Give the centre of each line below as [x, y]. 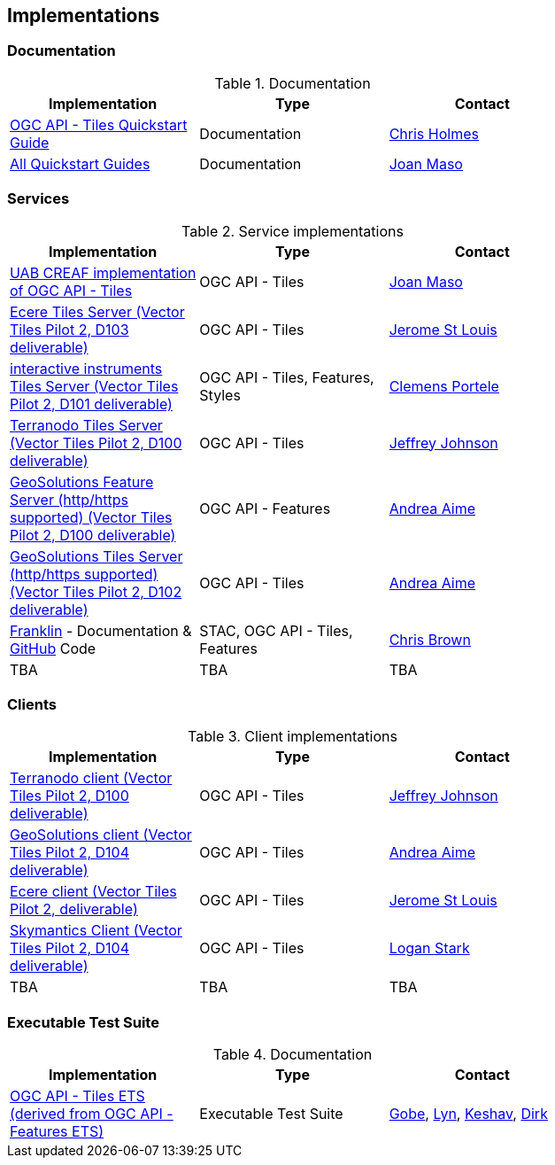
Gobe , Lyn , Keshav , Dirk [468, 1114]
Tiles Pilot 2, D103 [69, 329]
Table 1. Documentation [293, 83]
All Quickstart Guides [80, 163]
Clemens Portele [444, 386]
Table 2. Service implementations [293, 231]
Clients [32, 704]
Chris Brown [430, 639]
